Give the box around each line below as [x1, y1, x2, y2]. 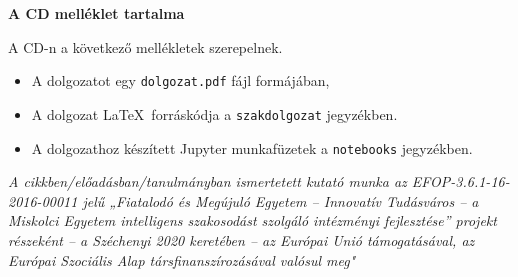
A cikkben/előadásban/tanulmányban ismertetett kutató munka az [8, 171, 407, 192]
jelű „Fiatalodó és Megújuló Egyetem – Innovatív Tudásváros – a [82, 190, 479, 211]
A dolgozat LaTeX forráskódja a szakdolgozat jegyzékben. [31, 103, 398, 124]
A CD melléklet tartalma [8, 3, 185, 23]
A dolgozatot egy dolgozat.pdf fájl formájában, [31, 70, 330, 91]
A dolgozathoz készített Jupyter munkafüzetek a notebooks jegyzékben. [31, 137, 473, 158]
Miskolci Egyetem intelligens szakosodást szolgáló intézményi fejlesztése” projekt [8, 210, 497, 231]
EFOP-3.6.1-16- [411, 171, 510, 192]
